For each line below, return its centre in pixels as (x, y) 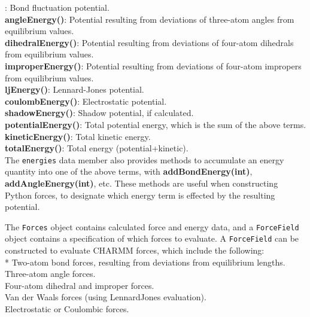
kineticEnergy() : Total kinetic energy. (78, 136)
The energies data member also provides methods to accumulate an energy (145, 159)
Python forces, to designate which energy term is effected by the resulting (140, 195)
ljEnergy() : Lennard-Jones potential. (75, 89)
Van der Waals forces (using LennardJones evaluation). (106, 297)
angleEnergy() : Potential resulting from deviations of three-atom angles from (150, 19)
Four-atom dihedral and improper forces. (80, 285)
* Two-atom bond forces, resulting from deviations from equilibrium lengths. (145, 262)
